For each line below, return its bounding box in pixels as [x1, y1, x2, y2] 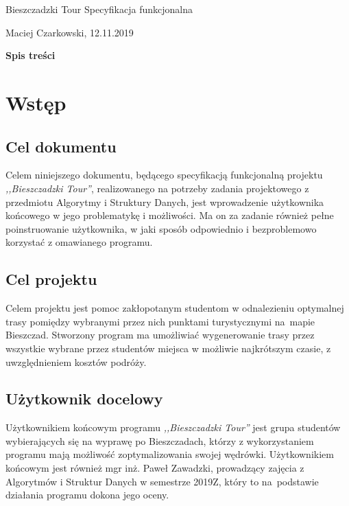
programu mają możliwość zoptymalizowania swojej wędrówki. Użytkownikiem [5, 447, 334, 461]
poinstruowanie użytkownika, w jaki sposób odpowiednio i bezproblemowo [5, 221, 317, 235]
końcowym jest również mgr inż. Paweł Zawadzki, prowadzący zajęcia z [5, 461, 304, 475]
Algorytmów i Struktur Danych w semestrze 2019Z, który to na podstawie [5, 474, 319, 488]
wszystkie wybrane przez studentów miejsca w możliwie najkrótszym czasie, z [5, 341, 331, 355]
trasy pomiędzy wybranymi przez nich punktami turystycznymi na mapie [5, 314, 315, 328]
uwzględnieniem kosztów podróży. [5, 354, 147, 369]
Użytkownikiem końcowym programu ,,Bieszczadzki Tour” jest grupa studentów [5, 420, 341, 435]
